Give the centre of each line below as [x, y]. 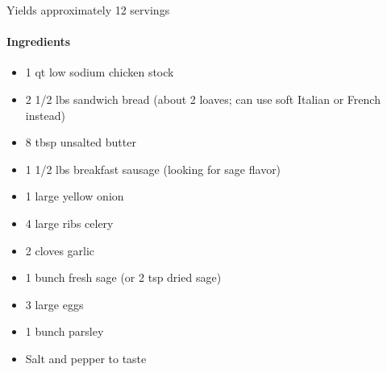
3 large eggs [54, 304]
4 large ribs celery [69, 223]
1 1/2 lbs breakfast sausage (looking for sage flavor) [153, 169]
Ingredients [39, 41]
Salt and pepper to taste [86, 358]
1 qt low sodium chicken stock [100, 72]
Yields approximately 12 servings [88, 10]
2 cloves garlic [60, 250]
